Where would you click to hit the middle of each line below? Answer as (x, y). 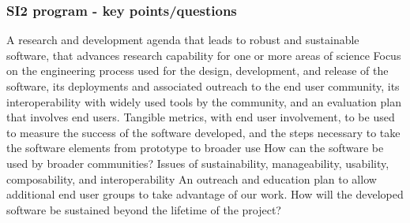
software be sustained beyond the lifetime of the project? (144, 209)
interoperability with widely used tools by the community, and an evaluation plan (204, 101)
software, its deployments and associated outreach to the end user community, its (203, 86)
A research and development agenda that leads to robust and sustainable (183, 40)
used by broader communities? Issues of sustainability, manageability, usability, (198, 163)
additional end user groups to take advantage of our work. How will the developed (205, 194)
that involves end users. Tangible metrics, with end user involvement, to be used (201, 117)
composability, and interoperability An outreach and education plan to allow (192, 178)
